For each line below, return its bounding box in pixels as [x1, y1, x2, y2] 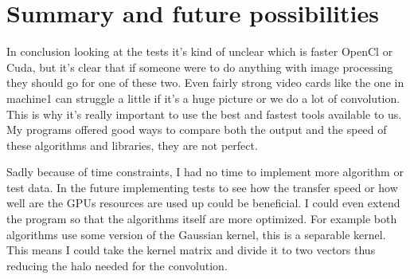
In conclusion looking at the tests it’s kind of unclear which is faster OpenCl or [6, 43, 393, 60]
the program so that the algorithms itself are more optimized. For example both [6, 210, 397, 227]
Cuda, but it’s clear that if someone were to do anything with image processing [6, 58, 393, 75]
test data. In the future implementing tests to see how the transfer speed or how [6, 179, 398, 195]
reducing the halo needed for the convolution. [6, 257, 228, 273]
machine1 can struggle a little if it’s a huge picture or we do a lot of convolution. [6, 89, 400, 106]
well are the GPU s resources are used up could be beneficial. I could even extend [6, 195, 400, 211]
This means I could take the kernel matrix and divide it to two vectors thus [6, 242, 376, 258]
